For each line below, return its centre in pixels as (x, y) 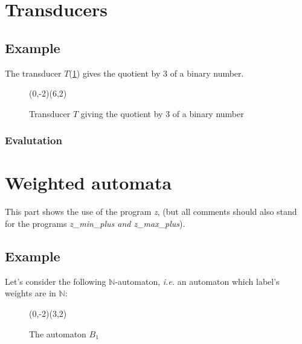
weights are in (31, 293)
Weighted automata (88, 183)
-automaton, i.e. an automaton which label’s (197, 281)
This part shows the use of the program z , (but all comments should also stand (151, 212)
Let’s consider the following (56, 281)
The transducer (33, 73)
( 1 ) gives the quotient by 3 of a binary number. (156, 73)
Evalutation (34, 140)
